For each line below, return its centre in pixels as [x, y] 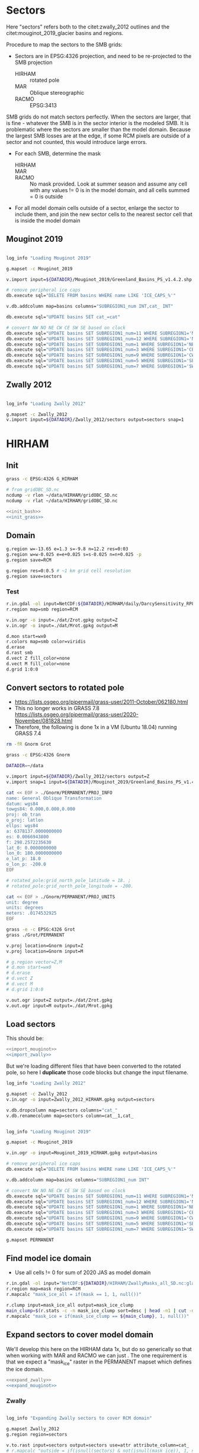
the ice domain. [25, 1369]
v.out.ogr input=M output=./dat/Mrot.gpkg [59, 1005]
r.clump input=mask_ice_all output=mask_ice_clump [70, 1305]
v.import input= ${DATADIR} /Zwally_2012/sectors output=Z [78, 777]
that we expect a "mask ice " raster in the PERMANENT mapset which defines [99, 1362]
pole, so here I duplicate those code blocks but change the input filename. [97, 1072]
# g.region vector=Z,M [34, 962]
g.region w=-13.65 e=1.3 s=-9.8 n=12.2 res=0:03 [67, 549]
